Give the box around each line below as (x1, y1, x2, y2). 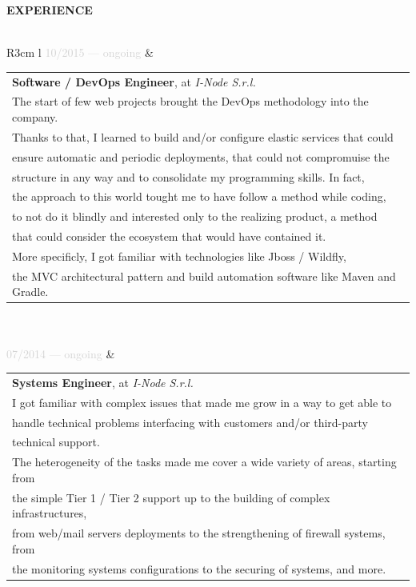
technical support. (12, 433, 100, 450)
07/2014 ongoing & (6, 345, 115, 361)
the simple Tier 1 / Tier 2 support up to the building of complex (12, 489, 330, 505)
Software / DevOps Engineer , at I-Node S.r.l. (12, 73, 256, 90)
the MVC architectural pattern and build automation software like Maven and (12, 267, 396, 284)
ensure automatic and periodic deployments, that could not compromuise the (12, 148, 390, 165)
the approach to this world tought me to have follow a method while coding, (12, 188, 386, 205)
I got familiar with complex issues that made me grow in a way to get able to (12, 393, 392, 410)
